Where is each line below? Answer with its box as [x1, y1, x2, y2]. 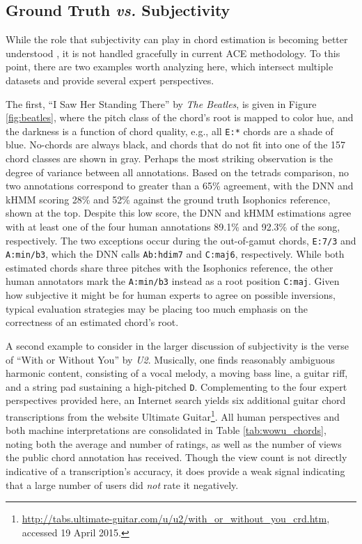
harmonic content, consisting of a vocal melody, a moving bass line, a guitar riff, [6, 366, 348, 380]
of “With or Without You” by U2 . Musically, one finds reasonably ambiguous [6, 352, 336, 366]
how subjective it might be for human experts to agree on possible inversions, [6, 288, 336, 302]
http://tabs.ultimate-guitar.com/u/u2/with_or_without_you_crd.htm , [22, 511, 330, 526]
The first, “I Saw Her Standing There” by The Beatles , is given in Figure [6, 96, 317, 111]
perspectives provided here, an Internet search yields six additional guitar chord [6, 393, 346, 407]
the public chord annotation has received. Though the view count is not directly [6, 450, 347, 465]
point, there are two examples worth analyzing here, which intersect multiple [6, 59, 333, 74]
